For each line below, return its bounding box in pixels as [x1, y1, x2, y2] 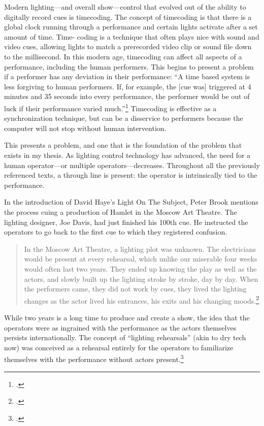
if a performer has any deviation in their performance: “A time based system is [4, 71, 250, 82]
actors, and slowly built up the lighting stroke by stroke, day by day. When [24, 273, 258, 284]
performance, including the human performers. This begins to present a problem [4, 61, 254, 72]
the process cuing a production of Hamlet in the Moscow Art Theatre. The [4, 206, 237, 217]
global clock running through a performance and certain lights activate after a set [4, 21, 258, 32]
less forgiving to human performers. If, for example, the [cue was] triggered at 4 [4, 81, 251, 91]
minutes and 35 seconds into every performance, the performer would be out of [4, 91, 250, 102]
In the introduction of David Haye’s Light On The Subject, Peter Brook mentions [4, 196, 258, 207]
